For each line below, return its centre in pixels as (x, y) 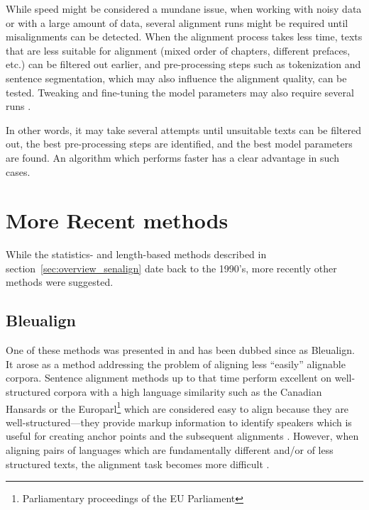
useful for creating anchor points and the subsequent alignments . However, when (182, 436)
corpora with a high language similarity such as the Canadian (188, 392)
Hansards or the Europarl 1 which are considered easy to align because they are (177, 407)
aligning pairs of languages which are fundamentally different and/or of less (170, 450)
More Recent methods (117, 220)
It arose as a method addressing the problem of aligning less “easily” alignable (176, 364)
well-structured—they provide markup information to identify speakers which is (179, 422)
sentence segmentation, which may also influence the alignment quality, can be (176, 78)
